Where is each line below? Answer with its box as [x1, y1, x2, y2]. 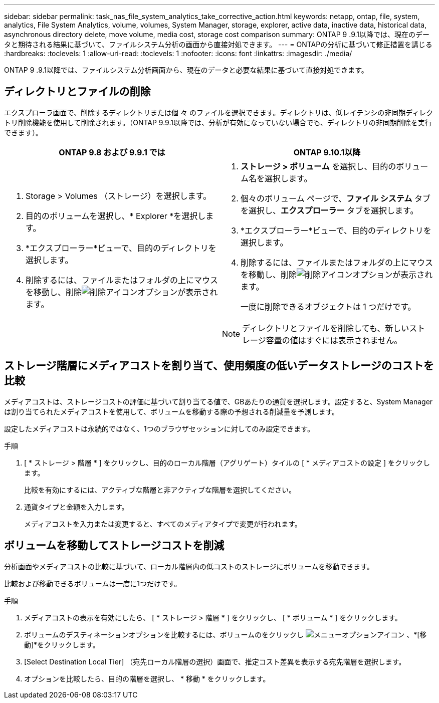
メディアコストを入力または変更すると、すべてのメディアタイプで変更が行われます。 [24, 519, 302, 528]
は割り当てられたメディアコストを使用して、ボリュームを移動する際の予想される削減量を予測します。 [4, 407, 339, 416]
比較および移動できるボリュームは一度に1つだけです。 [4, 579, 181, 588]
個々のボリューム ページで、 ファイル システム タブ [241, 193, 430, 203]
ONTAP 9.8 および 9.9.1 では [59, 147, 165, 157]
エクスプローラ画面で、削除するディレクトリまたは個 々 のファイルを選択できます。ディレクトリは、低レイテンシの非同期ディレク [4, 108, 433, 117]
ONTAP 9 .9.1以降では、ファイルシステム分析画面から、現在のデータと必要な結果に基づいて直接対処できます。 [4, 66, 368, 74]
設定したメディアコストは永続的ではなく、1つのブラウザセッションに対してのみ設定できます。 [4, 424, 314, 433]
